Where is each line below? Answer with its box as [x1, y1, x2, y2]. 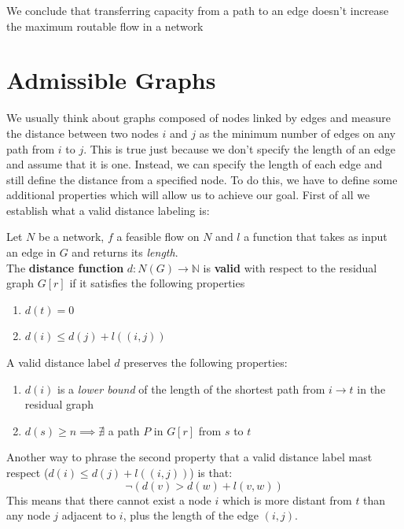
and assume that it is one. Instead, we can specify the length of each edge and [6, 156, 383, 172]
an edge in [6, 244, 56, 261]
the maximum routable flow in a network [6, 17, 204, 34]
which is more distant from [222, 491, 352, 508]
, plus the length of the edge [123, 507, 259, 523]
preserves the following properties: [123, 354, 288, 371]
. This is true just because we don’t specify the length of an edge [83, 140, 395, 157]
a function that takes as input [244, 228, 387, 245]
